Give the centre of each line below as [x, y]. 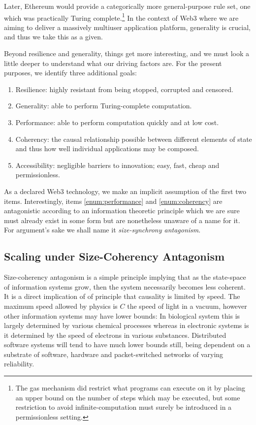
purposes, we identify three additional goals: [70, 73]
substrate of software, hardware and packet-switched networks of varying [114, 354]
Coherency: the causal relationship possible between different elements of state [134, 139]
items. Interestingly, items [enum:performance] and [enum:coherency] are [113, 201]
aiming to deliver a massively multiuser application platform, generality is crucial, [128, 27]
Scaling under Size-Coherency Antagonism [114, 256]
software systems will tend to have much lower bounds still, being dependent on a [127, 344]
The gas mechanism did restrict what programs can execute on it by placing [130, 388]
